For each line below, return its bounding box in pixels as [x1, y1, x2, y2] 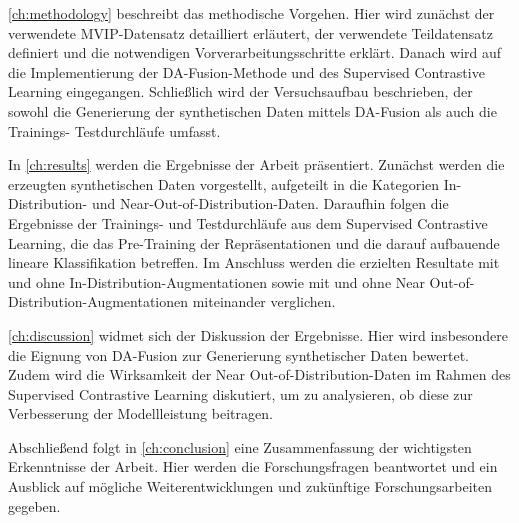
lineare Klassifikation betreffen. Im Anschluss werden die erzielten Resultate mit [8, 252, 500, 273]
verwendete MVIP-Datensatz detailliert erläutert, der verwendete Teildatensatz [8, 22, 493, 43]
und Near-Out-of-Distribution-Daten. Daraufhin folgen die [91, 193, 449, 214]
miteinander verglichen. [192, 291, 336, 312]
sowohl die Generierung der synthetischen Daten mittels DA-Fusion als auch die [8, 100, 497, 121]
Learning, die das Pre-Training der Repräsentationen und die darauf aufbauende [8, 232, 500, 253]
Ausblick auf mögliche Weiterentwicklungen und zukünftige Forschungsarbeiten [8, 476, 492, 497]
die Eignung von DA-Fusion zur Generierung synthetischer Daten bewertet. [8, 344, 469, 365]
